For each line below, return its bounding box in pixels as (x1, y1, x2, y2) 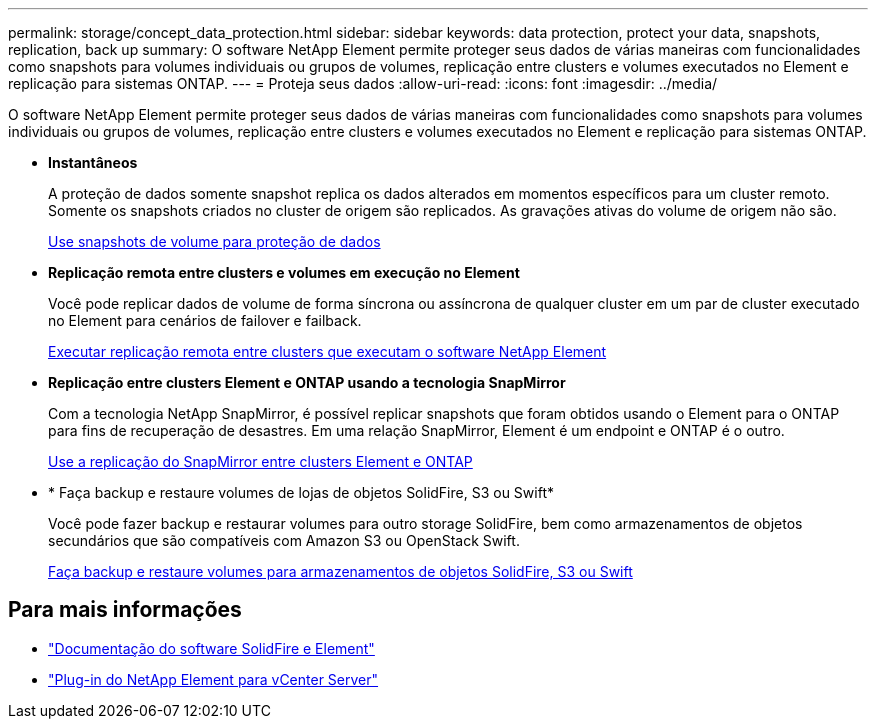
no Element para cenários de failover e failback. (48, 312, 362, 329)
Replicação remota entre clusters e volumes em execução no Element (48, 264, 520, 281)
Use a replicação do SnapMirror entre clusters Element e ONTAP (48, 453, 473, 470)
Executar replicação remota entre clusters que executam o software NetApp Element (48, 343, 607, 360)
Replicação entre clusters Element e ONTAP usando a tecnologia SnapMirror (48, 374, 566, 391)
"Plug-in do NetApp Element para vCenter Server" (48, 670, 379, 688)
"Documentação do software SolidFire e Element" (48, 639, 375, 657)
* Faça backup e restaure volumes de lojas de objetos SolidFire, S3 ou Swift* (48, 484, 554, 501)
